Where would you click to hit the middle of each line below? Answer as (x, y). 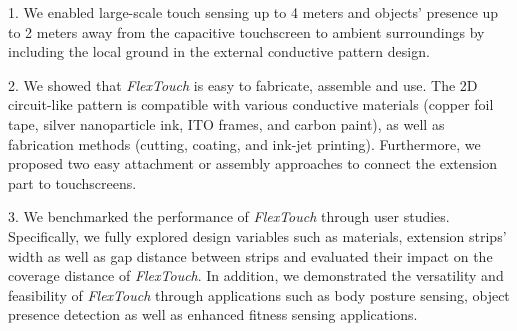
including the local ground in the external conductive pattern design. (219, 51)
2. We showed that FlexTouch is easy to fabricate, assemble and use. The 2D (243, 84)
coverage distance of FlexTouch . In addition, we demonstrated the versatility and (256, 275)
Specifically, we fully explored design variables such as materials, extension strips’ (257, 235)
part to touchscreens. (72, 182)
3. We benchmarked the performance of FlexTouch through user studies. (229, 216)
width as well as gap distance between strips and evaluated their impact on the (250, 255)
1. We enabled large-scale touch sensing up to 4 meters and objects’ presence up (253, 12)
